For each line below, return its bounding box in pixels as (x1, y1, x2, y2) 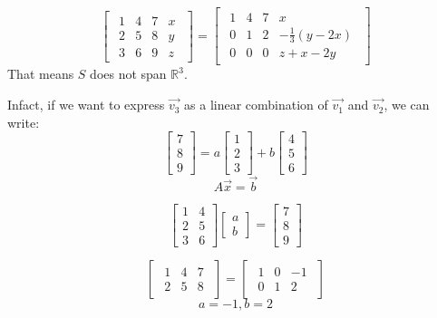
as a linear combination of (184, 95, 328, 114)
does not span (90, 64, 167, 83)
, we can (384, 95, 430, 114)
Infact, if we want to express (7, 95, 165, 114)
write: (7, 112, 40, 131)
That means (7, 64, 74, 83)
